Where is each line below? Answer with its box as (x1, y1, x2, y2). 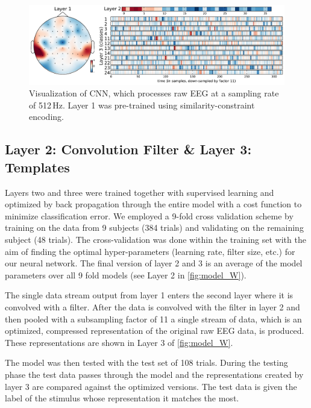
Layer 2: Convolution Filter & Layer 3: (5, 140, 252, 158)
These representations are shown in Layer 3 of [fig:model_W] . (5, 336, 233, 348)
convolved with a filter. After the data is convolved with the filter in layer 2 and (5, 300, 300, 313)
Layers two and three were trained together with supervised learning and (5, 186, 274, 198)
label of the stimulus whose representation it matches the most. (5, 392, 239, 404)
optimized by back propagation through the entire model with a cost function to (5, 198, 302, 210)
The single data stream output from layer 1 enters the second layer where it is (5, 289, 294, 301)
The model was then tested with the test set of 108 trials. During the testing (5, 356, 288, 369)
